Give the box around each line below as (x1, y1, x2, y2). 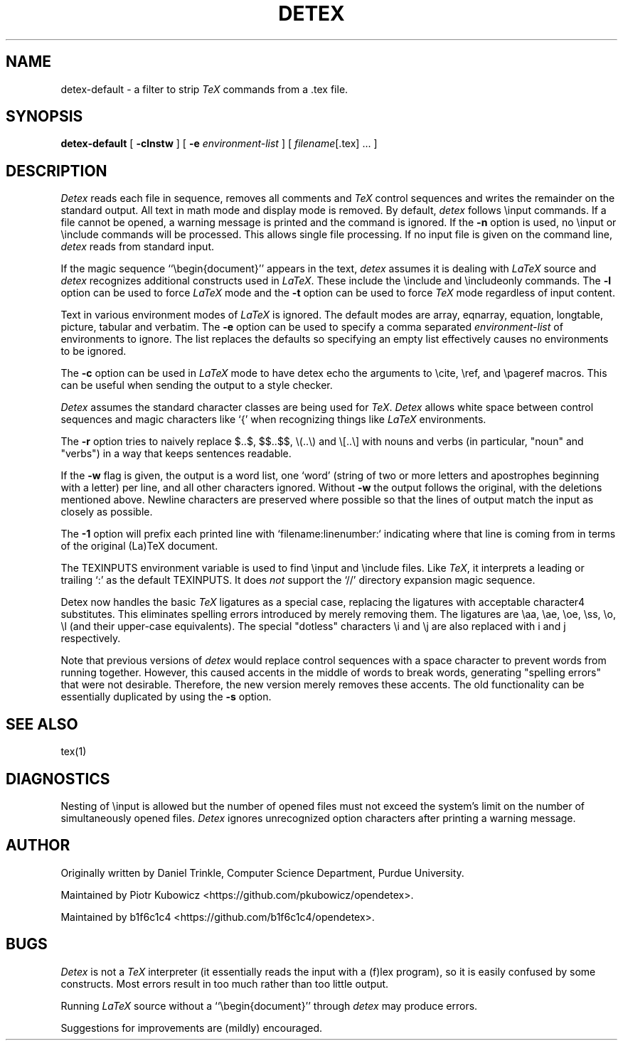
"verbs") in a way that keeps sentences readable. (60, 447, 292, 460)
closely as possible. (60, 506, 153, 518)
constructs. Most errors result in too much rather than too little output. (60, 977, 389, 990)
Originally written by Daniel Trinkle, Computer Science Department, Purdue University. (60, 866, 464, 879)
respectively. (60, 632, 121, 645)
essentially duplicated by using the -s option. (60, 690, 272, 703)
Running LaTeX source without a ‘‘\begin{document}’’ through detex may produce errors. (60, 999, 478, 1012)
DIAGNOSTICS (6, 769, 110, 788)
